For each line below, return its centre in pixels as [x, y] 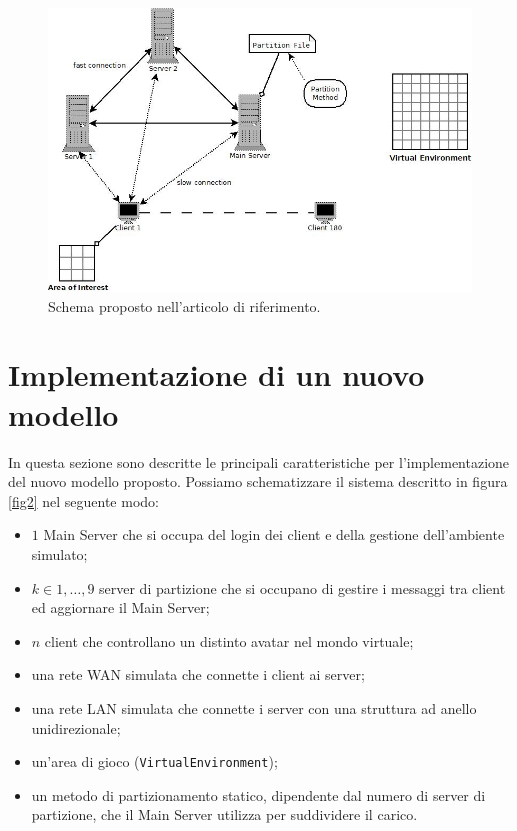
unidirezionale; [76, 727]
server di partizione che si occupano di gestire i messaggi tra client [302, 587]
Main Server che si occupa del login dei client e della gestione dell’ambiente [274, 534]
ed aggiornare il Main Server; [120, 607]
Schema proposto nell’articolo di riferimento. [184, 305]
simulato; [59, 553]
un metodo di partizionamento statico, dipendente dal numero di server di [258, 794]
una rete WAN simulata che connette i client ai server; [198, 674]
